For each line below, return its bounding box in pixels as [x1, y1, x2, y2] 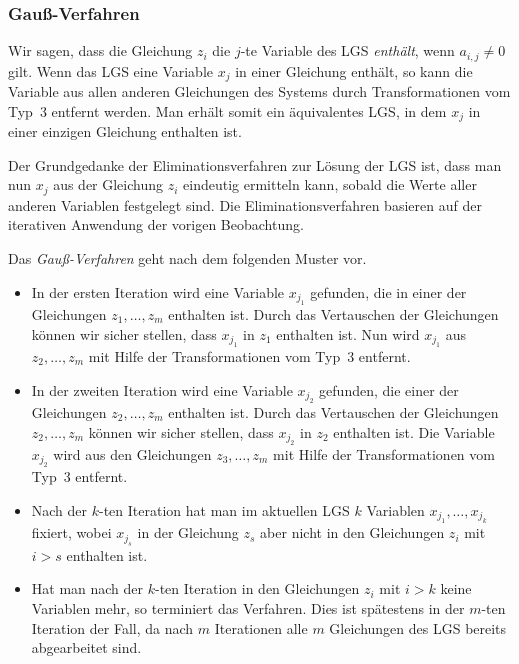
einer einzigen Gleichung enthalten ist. [8, 121, 242, 142]
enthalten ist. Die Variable [333, 421, 495, 442]
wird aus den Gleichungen [53, 444, 212, 464]
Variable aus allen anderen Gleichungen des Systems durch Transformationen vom [8, 81, 511, 102]
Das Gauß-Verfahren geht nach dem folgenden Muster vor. [8, 248, 367, 268]
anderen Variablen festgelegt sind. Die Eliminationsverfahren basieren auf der [8, 194, 482, 215]
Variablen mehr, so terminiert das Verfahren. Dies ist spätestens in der [31, 598, 465, 618]
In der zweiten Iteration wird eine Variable [31, 379, 293, 400]
